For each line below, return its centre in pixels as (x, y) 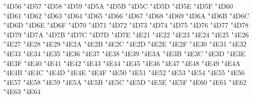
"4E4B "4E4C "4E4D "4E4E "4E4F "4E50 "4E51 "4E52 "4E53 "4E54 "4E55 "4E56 (124, 73)
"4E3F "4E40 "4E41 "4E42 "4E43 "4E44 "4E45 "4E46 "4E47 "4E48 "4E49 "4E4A (122, 63)
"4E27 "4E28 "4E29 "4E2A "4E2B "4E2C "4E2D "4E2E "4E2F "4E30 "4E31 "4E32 (125, 44)
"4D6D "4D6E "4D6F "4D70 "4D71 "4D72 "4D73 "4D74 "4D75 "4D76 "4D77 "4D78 (126, 25)
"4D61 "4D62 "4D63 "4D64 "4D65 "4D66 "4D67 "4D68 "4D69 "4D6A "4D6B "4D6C (126, 15)
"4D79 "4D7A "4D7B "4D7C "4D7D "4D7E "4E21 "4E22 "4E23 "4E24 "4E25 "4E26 (126, 34)
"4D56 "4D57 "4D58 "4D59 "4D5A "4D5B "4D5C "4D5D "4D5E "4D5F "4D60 (118, 6)
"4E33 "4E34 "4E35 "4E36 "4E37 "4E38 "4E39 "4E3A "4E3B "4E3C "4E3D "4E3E (125, 53)
